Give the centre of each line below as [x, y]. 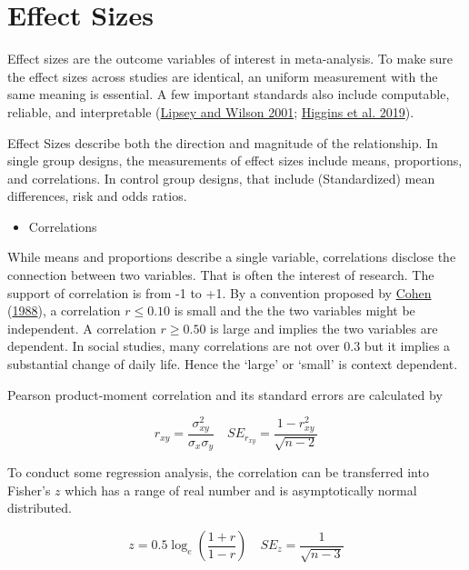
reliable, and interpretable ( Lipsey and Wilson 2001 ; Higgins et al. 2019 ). [211, 111]
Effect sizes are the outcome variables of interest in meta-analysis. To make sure [230, 59]
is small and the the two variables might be [294, 310]
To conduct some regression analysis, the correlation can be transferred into [218, 472]
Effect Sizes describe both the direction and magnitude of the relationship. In [223, 142]
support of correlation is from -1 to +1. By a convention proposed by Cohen [220, 292]
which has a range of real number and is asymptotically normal [241, 490]
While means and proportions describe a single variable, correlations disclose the [232, 257]
